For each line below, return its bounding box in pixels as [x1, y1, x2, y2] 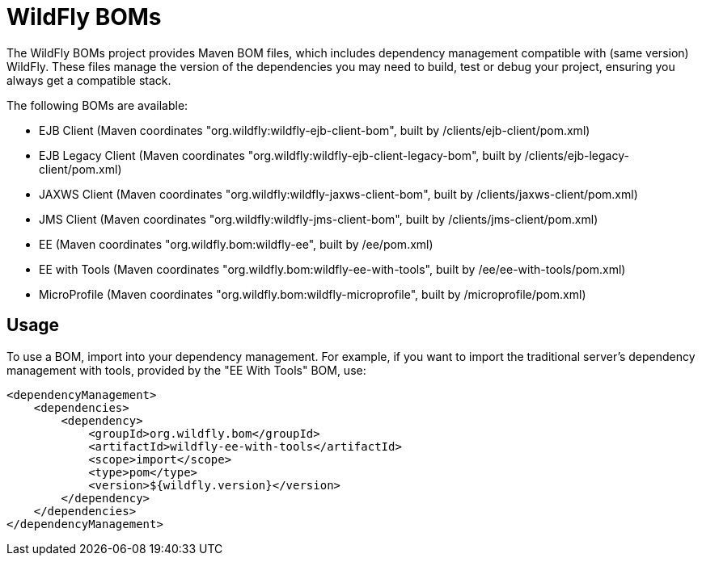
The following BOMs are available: [6, 98, 188, 112]
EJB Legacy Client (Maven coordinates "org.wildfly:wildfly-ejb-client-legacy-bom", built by [39, 148, 522, 162]
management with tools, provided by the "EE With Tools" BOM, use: [6, 363, 366, 377]
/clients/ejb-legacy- [524, 148, 629, 162]
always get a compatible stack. [6, 73, 171, 87]
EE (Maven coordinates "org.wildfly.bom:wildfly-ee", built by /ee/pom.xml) [39, 237, 433, 251]
